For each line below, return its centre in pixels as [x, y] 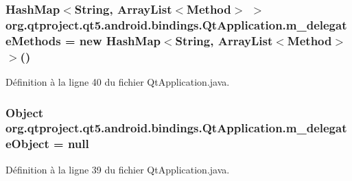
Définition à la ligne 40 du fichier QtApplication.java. [118, 81]
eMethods [33, 40]
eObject [27, 144]
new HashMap [120, 40]
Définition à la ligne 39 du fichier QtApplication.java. [118, 169]
